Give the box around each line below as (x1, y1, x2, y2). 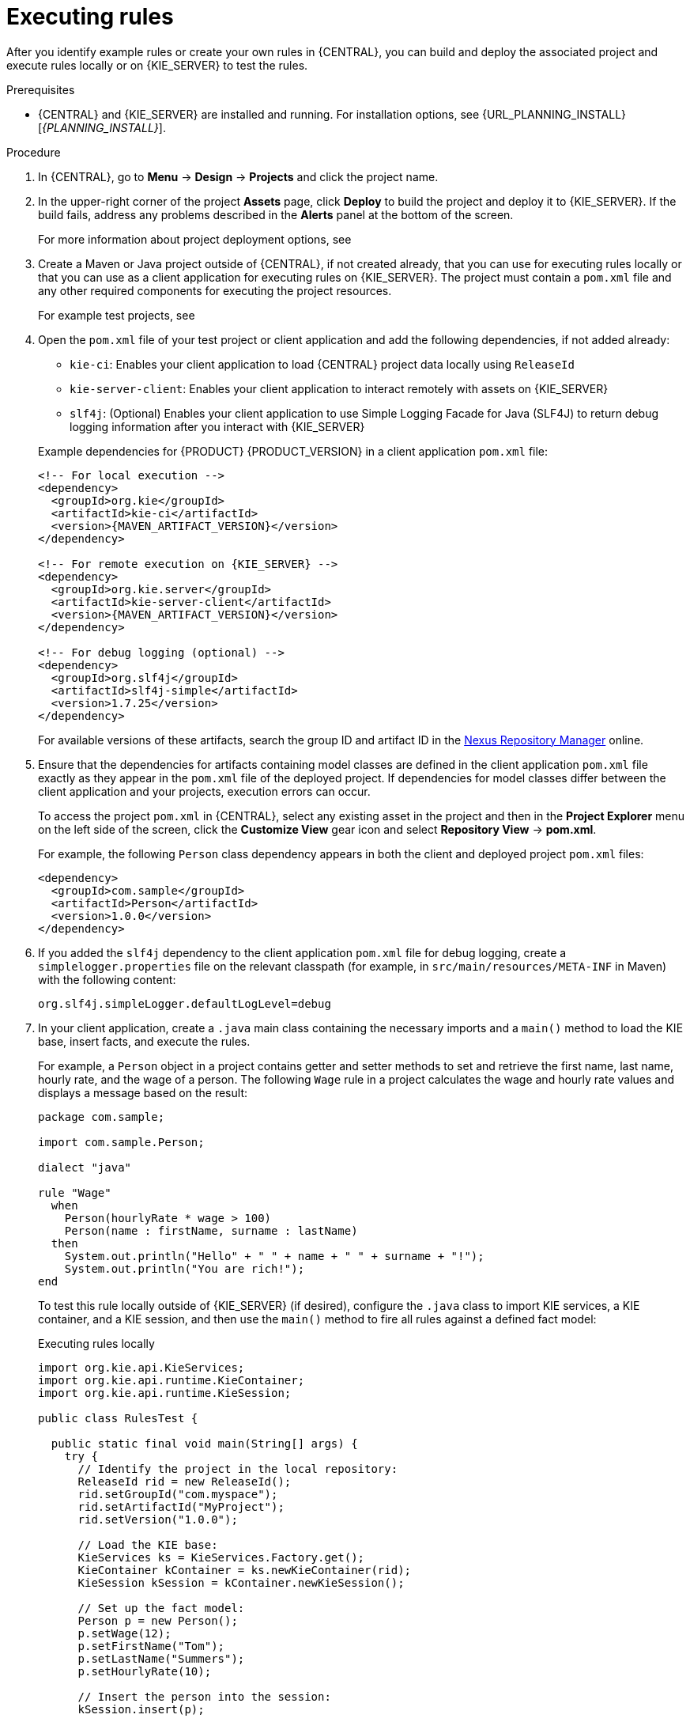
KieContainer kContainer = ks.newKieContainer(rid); (77, 1563, 412, 1576)
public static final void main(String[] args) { (51, 1436, 358, 1450)
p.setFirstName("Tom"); (77, 1639, 225, 1652)
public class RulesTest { (38, 1411, 198, 1425)
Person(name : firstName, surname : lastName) (64, 1224, 358, 1237)
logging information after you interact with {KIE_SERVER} (70, 419, 365, 433)
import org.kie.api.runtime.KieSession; (38, 1386, 292, 1399)
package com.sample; (38, 1110, 165, 1123)
